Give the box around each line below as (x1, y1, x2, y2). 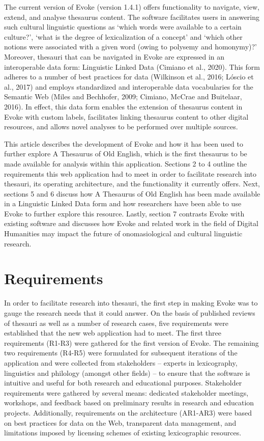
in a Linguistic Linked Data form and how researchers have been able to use (4, 198, 242, 209)
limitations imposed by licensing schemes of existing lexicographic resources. (4, 427, 242, 438)
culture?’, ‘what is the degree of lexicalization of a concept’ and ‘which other (4, 31, 243, 42)
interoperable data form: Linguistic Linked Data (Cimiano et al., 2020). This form (4, 61, 260, 72)
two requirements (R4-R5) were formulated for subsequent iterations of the (4, 347, 238, 358)
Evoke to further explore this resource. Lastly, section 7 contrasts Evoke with (4, 208, 245, 218)
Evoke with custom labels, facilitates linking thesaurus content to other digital (4, 111, 249, 122)
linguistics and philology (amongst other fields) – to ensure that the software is (4, 367, 250, 378)
